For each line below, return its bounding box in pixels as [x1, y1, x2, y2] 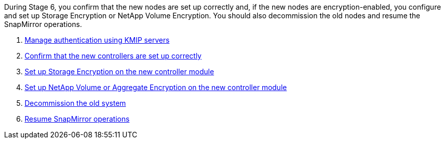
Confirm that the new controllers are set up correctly [25, 51, 202, 60]
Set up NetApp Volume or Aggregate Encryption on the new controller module [25, 83, 287, 92]
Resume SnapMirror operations [25, 115, 130, 123]
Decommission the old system [25, 99, 126, 107]
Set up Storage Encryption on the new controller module [25, 67, 214, 76]
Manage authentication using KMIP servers [25, 36, 170, 44]
